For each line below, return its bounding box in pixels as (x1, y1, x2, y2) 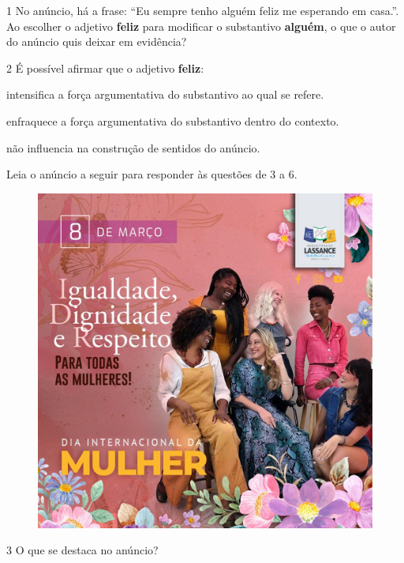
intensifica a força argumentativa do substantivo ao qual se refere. (6, 86, 324, 103)
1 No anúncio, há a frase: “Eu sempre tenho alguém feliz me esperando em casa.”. (6, 2, 399, 18)
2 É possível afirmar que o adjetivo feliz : (6, 59, 204, 76)
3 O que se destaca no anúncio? (6, 542, 159, 558)
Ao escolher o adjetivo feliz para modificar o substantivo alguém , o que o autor (6, 17, 396, 34)
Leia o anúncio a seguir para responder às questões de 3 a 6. (6, 166, 297, 182)
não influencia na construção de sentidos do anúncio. (6, 139, 260, 156)
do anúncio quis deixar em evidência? (6, 33, 187, 50)
